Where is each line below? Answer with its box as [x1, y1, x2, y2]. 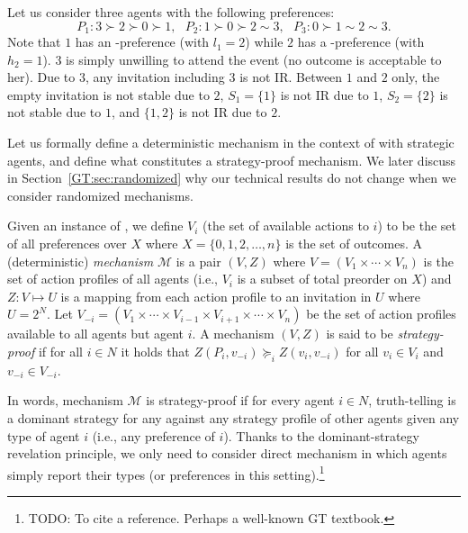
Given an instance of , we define [7, 216, 184, 235]
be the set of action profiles [306, 304, 456, 323]
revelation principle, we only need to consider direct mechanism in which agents [7, 444, 447, 463]
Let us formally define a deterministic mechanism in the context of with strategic [7, 133, 454, 152]
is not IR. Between [239, 68, 343, 86]
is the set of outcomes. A [285, 233, 423, 252]
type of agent [7, 426, 80, 445]
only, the [391, 68, 440, 86]
